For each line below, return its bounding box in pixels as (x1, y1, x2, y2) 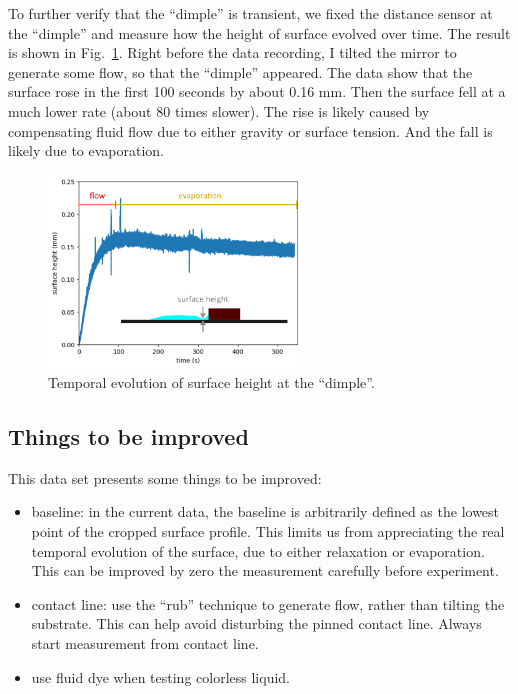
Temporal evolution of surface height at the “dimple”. (48, 371, 375, 392)
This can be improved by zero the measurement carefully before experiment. (31, 560, 499, 581)
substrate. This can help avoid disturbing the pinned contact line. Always (31, 613, 482, 634)
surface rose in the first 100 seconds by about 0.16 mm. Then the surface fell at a (8, 81, 506, 102)
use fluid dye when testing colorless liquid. (31, 666, 290, 687)
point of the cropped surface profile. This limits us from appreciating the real (31, 520, 505, 541)
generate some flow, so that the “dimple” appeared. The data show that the (8, 61, 473, 82)
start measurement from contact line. (31, 632, 259, 653)
